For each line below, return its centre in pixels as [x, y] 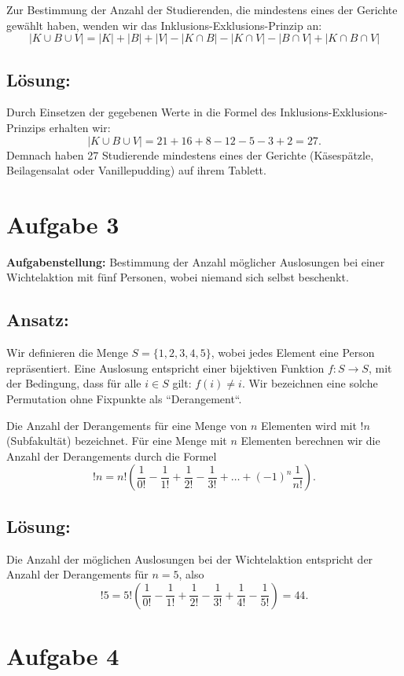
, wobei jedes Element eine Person [293, 353]
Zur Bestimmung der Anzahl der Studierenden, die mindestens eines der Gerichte [202, 9]
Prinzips [26, 127]
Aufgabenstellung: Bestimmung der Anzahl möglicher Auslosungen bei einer [196, 261]
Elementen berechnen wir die [310, 441]
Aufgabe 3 [63, 224]
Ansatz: [38, 320]
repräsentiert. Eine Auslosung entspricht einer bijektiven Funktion [165, 367]
